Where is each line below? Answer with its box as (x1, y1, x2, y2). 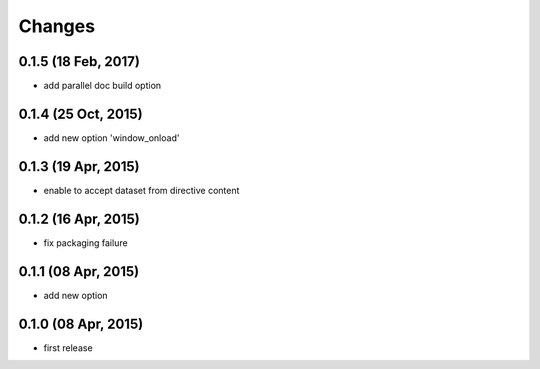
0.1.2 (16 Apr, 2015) (18, 210, 140, 227)
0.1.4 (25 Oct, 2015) (18, 105, 144, 122)
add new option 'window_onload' (43, 131, 180, 144)
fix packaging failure (43, 236, 129, 249)
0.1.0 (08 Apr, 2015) (18, 315, 144, 332)
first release (43, 341, 94, 354)
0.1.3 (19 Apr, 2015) (18, 158, 140, 175)
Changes (18, 15, 95, 37)
